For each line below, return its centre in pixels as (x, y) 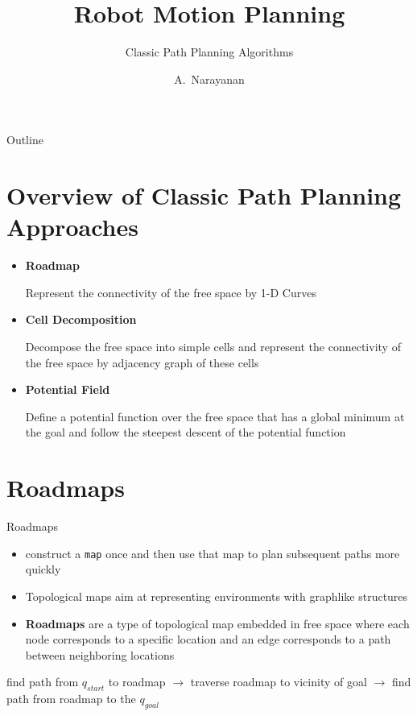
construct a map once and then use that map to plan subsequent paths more (213, 553)
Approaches (72, 227)
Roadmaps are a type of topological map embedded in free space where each (217, 623)
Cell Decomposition (81, 319)
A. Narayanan (209, 79)
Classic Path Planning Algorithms (209, 52)
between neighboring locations (100, 654)
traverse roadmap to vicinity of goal (279, 682)
